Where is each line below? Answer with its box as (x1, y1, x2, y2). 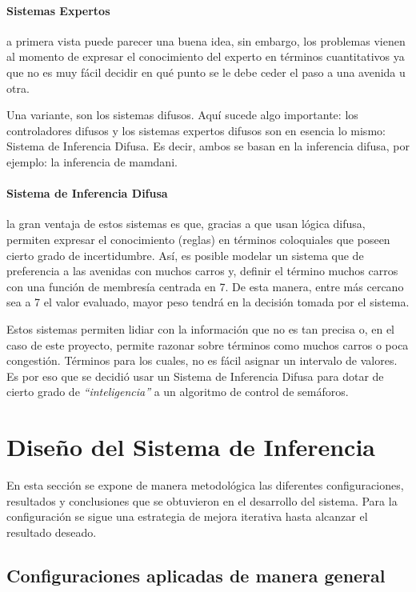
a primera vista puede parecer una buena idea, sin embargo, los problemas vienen (6, 32, 406, 49)
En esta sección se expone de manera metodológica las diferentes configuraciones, (6, 477, 404, 493)
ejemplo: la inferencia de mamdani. (6, 153, 178, 170)
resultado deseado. (6, 523, 97, 540)
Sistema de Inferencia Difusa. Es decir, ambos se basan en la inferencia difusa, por (6, 138, 410, 154)
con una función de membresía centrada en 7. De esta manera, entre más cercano (6, 278, 404, 294)
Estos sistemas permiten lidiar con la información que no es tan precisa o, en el (6, 320, 395, 337)
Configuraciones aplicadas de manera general (6, 562, 386, 587)
